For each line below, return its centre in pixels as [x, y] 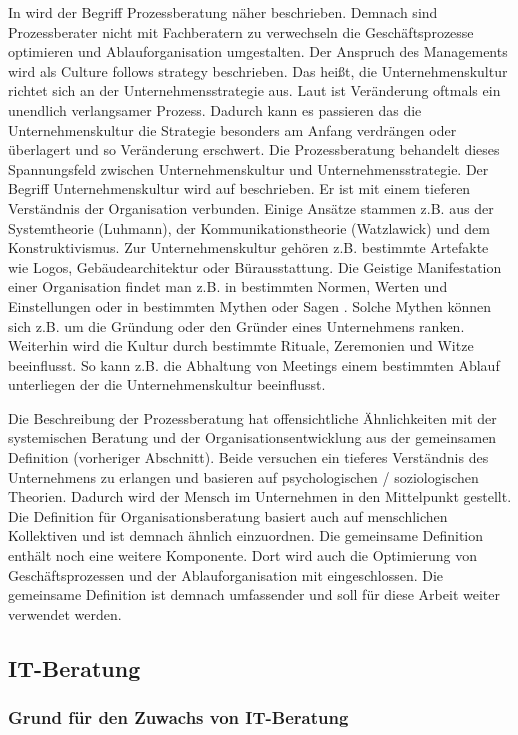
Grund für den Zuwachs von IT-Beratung [178, 717]
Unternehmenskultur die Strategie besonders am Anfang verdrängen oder [232, 129]
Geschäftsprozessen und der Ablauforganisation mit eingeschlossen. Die [226, 574]
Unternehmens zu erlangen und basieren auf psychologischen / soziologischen [243, 476]
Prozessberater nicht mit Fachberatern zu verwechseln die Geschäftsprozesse [241, 31]
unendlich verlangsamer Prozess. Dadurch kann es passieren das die [215, 109]
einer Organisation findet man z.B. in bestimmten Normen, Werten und [228, 286]
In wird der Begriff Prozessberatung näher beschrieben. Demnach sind [223, 12]
